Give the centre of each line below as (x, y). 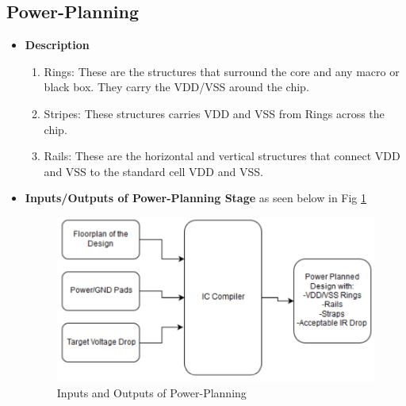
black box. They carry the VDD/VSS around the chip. (176, 87)
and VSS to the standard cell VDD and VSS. (153, 171)
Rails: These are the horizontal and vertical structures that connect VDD (222, 156)
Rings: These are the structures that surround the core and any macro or (222, 71)
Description (57, 45)
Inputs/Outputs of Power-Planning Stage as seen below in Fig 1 (196, 198)
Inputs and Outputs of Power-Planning (151, 392)
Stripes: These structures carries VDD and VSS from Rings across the (214, 113)
